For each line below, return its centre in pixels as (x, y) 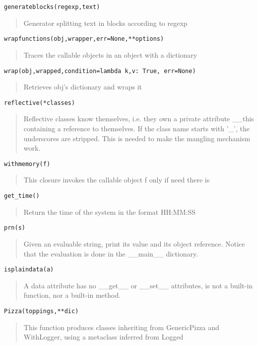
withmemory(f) (27, 164)
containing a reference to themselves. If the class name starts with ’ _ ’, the (136, 128)
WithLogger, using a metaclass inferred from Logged (103, 337)
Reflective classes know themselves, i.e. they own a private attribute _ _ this (139, 119)
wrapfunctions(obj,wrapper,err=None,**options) (84, 39)
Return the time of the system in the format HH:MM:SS (109, 212)
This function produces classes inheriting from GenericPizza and (121, 327)
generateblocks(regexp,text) (52, 7)
